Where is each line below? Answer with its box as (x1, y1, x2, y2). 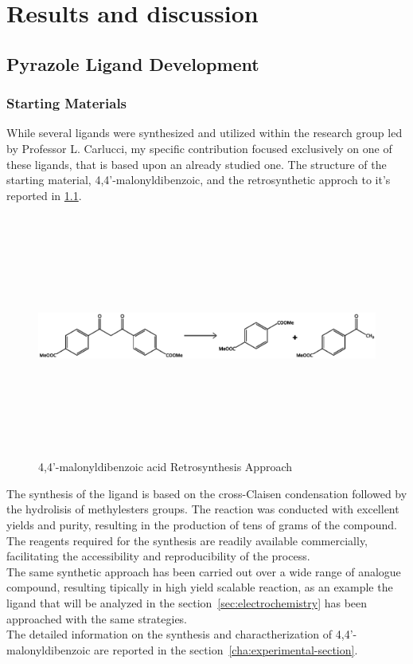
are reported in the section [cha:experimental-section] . (94, 641, 358, 658)
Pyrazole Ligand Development (6, 51, 259, 76)
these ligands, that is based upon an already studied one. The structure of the (6, 155, 387, 172)
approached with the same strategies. (6, 610, 188, 627)
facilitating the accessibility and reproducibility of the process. (6, 548, 310, 564)
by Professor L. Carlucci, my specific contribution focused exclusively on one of (6, 139, 392, 156)
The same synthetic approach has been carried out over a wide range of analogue (6, 563, 401, 580)
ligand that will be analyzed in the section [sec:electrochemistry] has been (6, 595, 368, 611)
